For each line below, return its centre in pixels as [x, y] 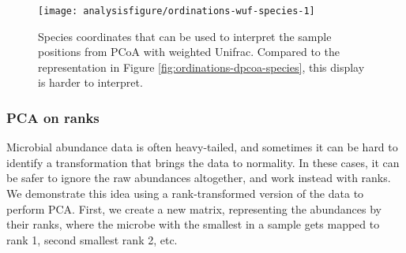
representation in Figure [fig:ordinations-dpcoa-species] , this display [201, 67]
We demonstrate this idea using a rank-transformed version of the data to [185, 193]
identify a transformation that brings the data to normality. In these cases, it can [203, 162]
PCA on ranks [53, 117]
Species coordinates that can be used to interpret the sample [185, 36]
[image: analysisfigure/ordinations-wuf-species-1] [177, 11]
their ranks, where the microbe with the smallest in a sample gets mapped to [193, 224]
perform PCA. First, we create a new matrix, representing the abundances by [194, 208]
